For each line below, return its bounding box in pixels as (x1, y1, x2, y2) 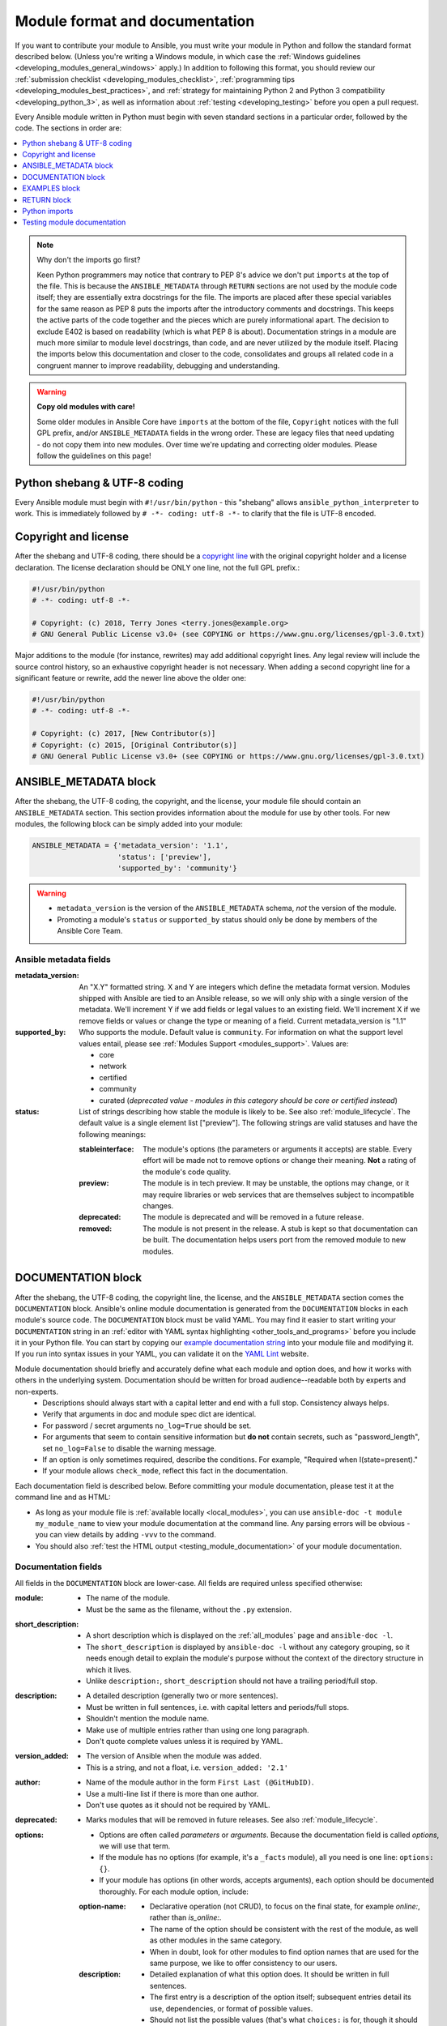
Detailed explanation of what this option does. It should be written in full (150, 1969, 390, 1979)
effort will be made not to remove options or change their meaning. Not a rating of (143, 1156, 417, 1165)
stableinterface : (79, 1144, 134, 1154)
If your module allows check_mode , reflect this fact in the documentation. (42, 1466, 288, 1476)
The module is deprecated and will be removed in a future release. (143, 1212, 364, 1222)
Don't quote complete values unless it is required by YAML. (86, 1736, 283, 1746)
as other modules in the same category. (150, 1935, 283, 1945)
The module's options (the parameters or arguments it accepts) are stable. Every (143, 1144, 412, 1154)
